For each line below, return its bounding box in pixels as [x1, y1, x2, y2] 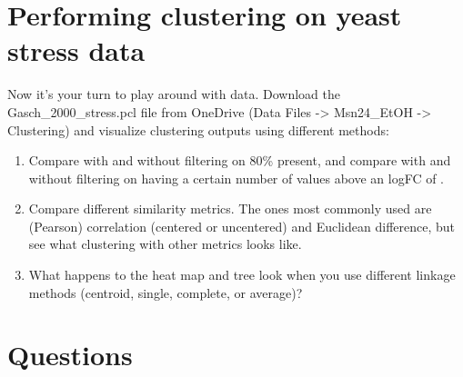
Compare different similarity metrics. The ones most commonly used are [28, 199, 432, 218]
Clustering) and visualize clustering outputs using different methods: [7, 120, 389, 139]
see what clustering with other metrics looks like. [28, 234, 302, 253]
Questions [7, 336, 133, 373]
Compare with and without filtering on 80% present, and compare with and [28, 151, 451, 170]
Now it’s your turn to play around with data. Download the [7, 84, 340, 104]
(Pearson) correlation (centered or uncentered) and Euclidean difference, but [28, 216, 455, 235]
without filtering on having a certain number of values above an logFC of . [28, 168, 444, 187]
